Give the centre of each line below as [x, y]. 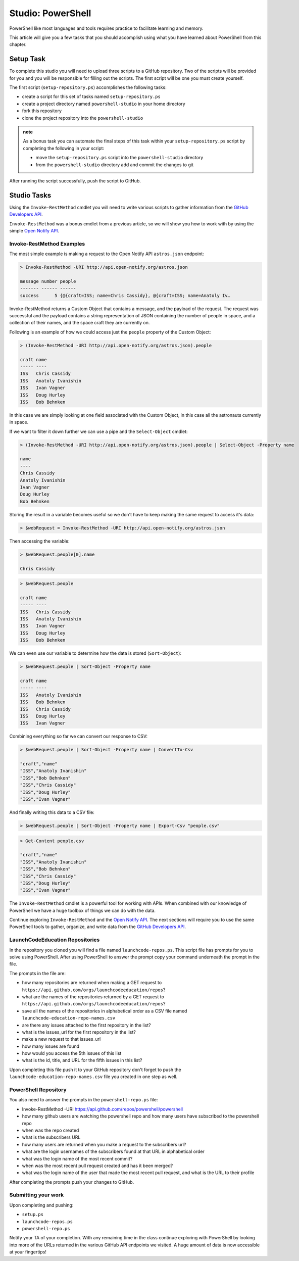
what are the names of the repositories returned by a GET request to [93, 997]
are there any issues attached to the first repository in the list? [86, 1025]
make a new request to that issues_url [61, 1039]
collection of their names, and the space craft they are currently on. [80, 323]
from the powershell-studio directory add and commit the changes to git [115, 165]
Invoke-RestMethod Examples [47, 244]
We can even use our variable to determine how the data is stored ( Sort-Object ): [95, 653]
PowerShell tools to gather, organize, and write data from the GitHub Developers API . [98, 927]
